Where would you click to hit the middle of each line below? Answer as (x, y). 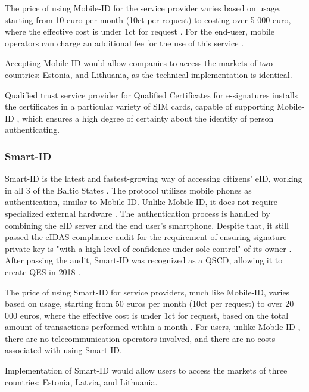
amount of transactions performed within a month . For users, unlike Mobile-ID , (153, 327)
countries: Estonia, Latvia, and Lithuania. (81, 382)
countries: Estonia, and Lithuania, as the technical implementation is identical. (149, 74)
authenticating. (32, 130)
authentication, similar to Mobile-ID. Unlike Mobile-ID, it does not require (141, 202)
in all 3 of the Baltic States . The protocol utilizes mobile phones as (128, 190)
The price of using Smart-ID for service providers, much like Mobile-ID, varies (147, 292)
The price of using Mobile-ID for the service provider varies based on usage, (143, 8)
